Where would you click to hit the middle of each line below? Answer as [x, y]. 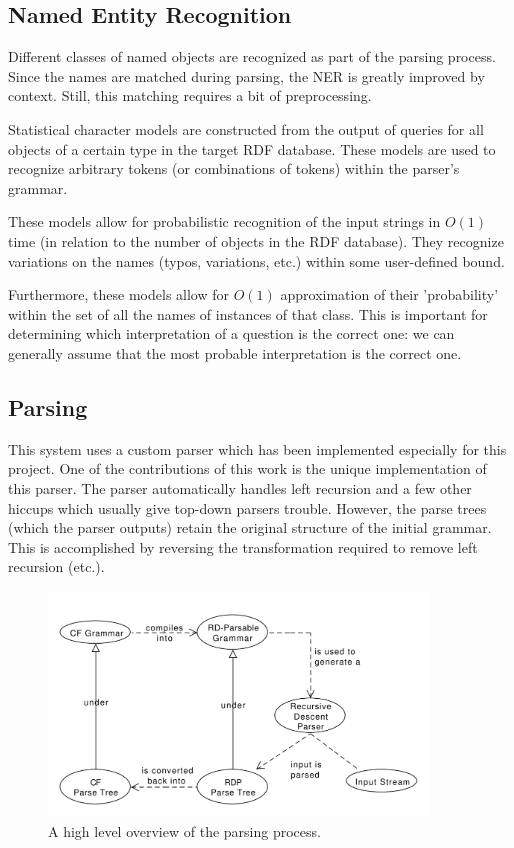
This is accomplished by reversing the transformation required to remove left [243, 546]
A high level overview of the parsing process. [184, 830]
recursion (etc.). [56, 566]
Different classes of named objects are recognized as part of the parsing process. [252, 56]
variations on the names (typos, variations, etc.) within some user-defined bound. [256, 260]
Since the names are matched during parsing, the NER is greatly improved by [246, 75]
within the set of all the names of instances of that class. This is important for [248, 313]
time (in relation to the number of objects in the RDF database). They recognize [256, 240]
